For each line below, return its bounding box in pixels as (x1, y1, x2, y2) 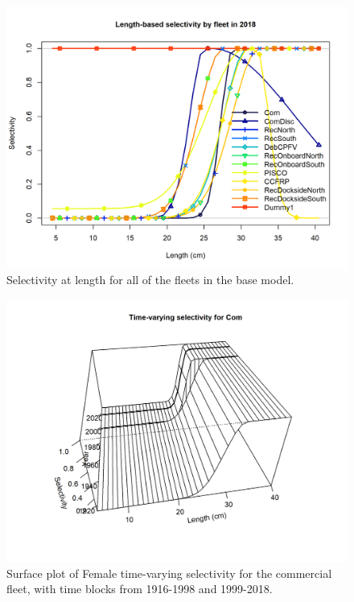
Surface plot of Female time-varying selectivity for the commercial (6, 564, 332, 581)
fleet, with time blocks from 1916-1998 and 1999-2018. (6, 580, 273, 597)
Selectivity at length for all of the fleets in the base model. (6, 271, 294, 288)
